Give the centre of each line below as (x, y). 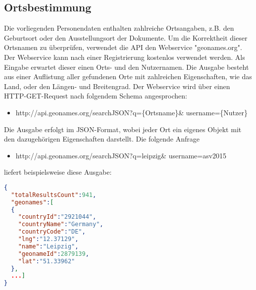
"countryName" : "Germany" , (61, 224)
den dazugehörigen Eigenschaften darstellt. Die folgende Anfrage (102, 139)
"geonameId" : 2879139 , (53, 254)
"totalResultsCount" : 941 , (54, 195)
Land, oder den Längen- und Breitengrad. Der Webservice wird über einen (117, 86)
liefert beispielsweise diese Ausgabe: (58, 172)
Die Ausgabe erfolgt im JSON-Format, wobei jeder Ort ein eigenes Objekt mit (123, 129)
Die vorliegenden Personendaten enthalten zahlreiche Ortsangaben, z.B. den (119, 28)
